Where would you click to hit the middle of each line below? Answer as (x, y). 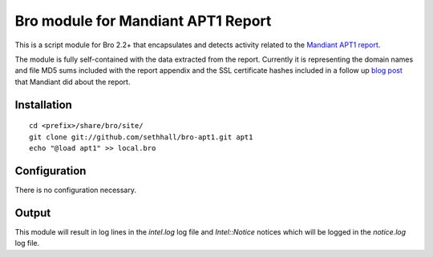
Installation (43, 104)
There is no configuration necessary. (75, 190)
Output (33, 213)
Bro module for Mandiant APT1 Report (143, 21)
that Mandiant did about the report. (73, 82)
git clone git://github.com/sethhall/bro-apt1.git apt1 (141, 137)
